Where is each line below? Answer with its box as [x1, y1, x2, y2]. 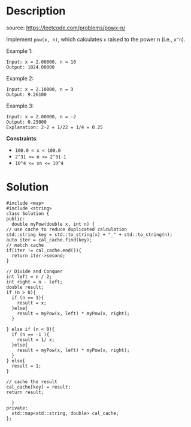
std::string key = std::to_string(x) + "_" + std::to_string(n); [6, 231, 172, 238]
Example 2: [6, 74, 34, 82]
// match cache [6, 242, 44, 248]
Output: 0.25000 [6, 119, 47, 125]
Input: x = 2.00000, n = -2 [6, 114, 77, 120]
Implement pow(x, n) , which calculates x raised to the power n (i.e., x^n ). [6, 35, 186, 43]
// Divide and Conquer [6, 268, 63, 274]
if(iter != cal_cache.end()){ [6, 247, 82, 253]
